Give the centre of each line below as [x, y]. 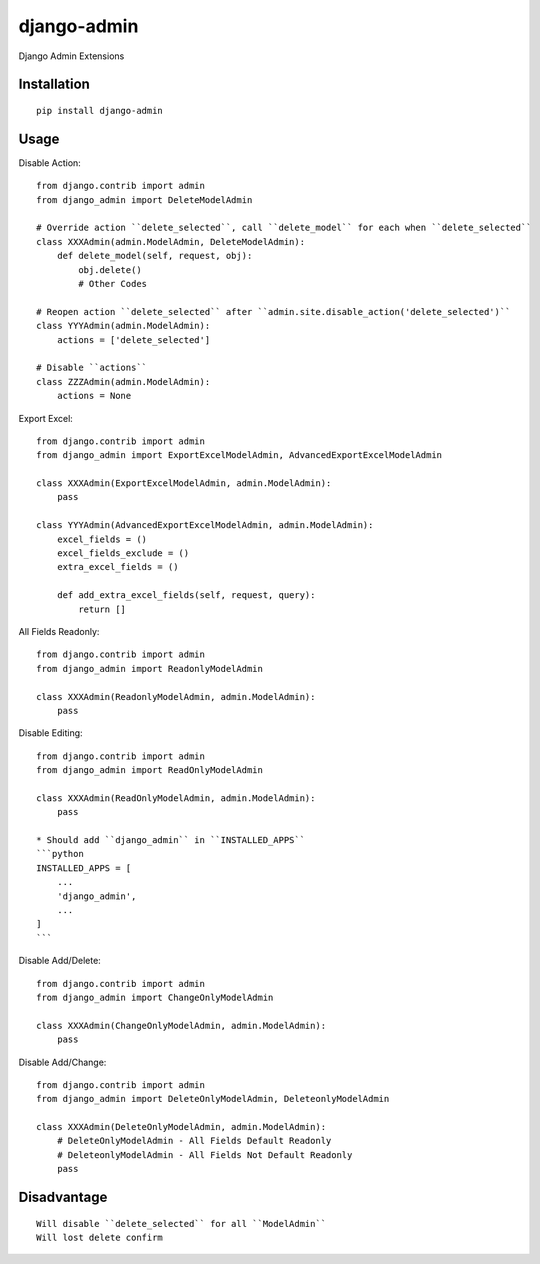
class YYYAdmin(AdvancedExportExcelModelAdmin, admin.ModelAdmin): [205, 525]
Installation [54, 84]
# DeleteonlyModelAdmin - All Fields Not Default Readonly [204, 1154]
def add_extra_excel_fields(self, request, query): [186, 595]
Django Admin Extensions [71, 56]
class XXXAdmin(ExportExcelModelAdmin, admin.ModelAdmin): [184, 483]
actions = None [94, 396]
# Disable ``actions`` [92, 368]
